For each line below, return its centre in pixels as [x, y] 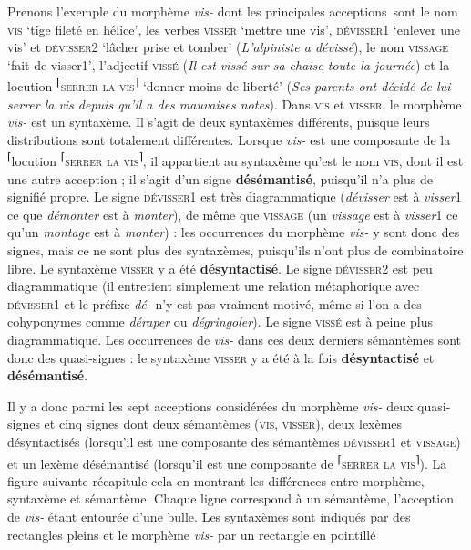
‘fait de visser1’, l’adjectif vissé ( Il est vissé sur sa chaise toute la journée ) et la [229, 64]
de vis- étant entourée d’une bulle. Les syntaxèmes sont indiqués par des [209, 516]
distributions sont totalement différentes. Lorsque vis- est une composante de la [229, 139]
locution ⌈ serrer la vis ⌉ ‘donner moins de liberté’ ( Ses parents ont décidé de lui [229, 85]
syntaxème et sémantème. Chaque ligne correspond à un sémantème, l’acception [230, 498]
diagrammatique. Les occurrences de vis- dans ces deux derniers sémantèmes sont [235, 339]
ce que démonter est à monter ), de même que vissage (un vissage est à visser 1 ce [233, 214]
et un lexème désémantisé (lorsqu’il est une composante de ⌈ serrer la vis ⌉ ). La [227, 462]
